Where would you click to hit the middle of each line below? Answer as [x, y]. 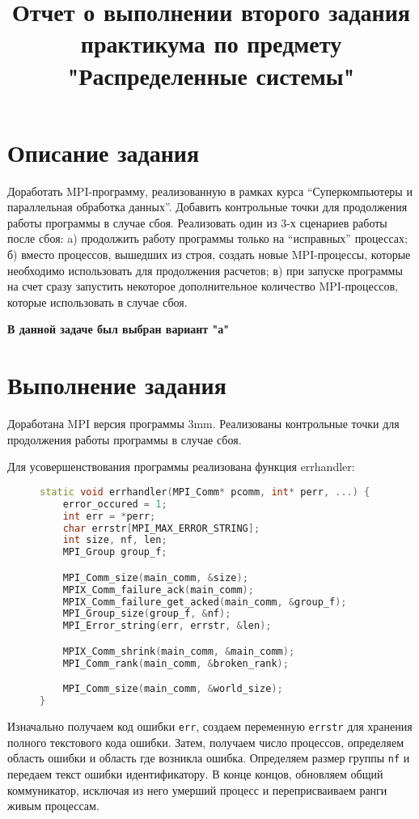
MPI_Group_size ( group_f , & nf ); [147, 614]
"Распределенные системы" [211, 75]
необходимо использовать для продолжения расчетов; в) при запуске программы [205, 270]
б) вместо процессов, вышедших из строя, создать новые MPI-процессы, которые [209, 255]
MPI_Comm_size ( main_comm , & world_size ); [173, 689]
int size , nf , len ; [115, 540]
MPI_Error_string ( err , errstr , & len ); [167, 626]
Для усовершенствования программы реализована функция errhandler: [181, 467]
